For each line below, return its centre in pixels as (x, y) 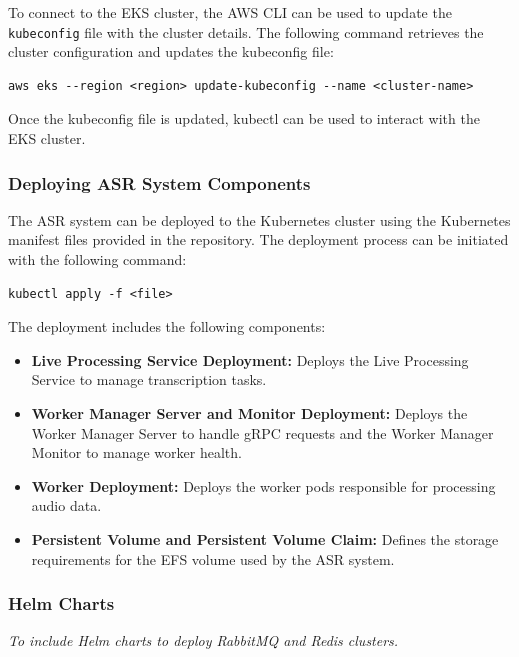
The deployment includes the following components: (167, 326)
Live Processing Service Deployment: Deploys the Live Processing (250, 359)
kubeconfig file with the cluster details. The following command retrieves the (246, 31)
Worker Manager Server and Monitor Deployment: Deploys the (249, 413)
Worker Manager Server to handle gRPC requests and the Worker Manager (262, 432)
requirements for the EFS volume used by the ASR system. (213, 558)
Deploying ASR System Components (159, 182)
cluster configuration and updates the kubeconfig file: (171, 51)
